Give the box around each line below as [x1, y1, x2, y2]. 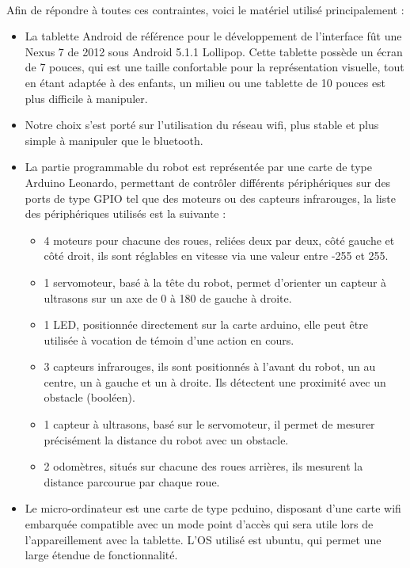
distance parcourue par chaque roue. [44, 473, 220, 490]
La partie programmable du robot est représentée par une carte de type [25, 158, 372, 175]
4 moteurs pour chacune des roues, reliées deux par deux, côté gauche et [44, 231, 395, 248]
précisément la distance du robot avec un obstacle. [44, 431, 289, 448]
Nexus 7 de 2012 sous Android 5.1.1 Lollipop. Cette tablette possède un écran [25, 43, 403, 59]
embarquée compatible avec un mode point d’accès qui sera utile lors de [25, 516, 374, 532]
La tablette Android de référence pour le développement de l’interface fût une [25, 28, 402, 44]
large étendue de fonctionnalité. [25, 547, 178, 563]
